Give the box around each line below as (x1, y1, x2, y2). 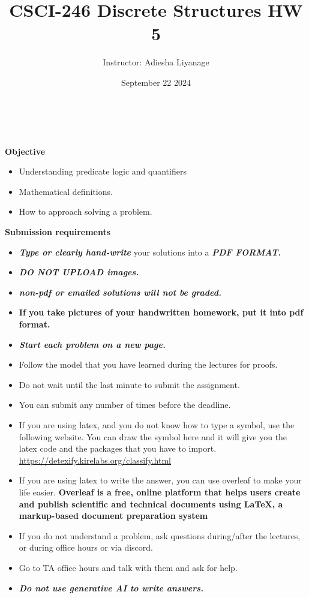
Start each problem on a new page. (19, 338, 166, 350)
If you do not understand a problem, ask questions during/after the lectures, (19, 529, 301, 542)
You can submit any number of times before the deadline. (19, 398, 231, 411)
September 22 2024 (121, 76, 191, 88)
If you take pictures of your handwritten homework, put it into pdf (19, 306, 304, 318)
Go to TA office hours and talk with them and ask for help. (19, 561, 238, 573)
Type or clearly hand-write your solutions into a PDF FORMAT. (19, 245, 281, 258)
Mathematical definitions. (19, 185, 113, 197)
